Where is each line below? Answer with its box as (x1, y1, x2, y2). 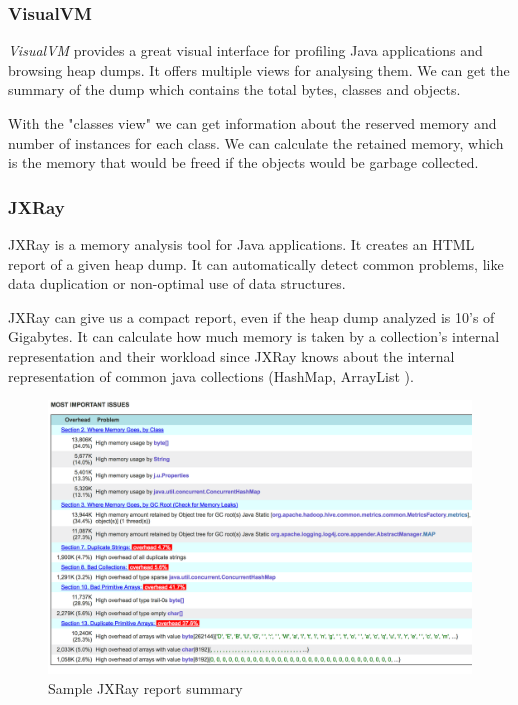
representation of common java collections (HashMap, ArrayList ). (8, 365, 414, 386)
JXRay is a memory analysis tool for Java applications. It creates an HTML (8, 234, 475, 254)
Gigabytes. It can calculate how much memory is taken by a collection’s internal (8, 326, 500, 347)
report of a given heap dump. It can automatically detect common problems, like (8, 253, 504, 274)
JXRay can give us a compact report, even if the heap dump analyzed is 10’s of (8, 306, 495, 327)
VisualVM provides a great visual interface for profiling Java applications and (8, 40, 483, 61)
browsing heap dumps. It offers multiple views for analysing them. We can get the (8, 59, 510, 80)
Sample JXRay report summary (48, 677, 243, 698)
